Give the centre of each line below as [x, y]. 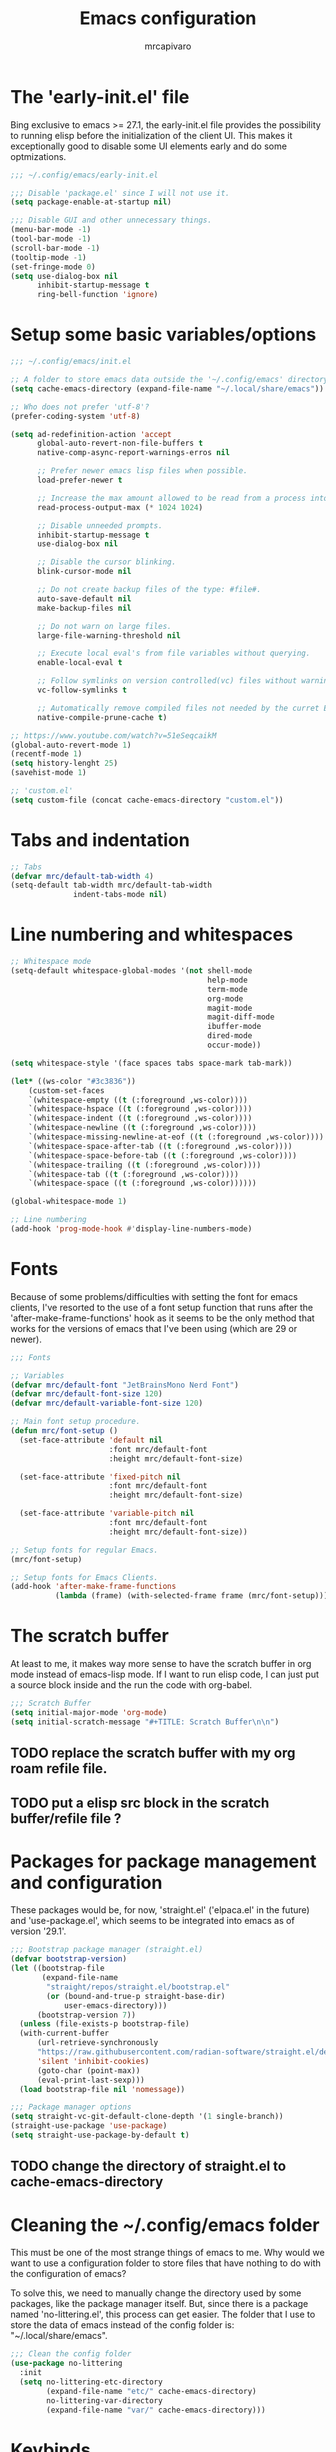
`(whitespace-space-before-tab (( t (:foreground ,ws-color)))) [163, 1155]
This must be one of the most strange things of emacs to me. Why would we [167, 2253]
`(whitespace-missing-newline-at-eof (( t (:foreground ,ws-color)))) [176, 1137]
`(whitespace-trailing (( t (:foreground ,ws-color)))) [145, 1165]
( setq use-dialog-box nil [64, 276]
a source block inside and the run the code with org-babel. [131, 1685]
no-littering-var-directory [104, 2400]
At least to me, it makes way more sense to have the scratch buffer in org [161, 1664]
